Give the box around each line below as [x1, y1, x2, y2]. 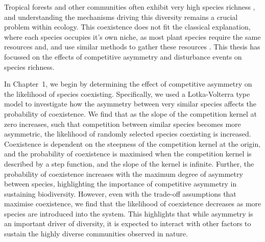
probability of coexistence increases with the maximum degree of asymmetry [4, 168, 243, 179]
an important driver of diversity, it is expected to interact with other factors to [4, 218, 251, 229]
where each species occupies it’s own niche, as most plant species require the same [4, 31, 261, 42]
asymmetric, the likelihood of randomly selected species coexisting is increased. [4, 128, 251, 139]
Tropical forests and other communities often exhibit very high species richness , [4, 2, 255, 12]
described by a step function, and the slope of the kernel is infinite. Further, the [4, 158, 254, 169]
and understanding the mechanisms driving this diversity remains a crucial [4, 11, 238, 22]
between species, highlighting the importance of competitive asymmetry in [4, 178, 237, 189]
